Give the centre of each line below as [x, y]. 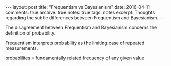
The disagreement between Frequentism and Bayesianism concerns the [81, 27]
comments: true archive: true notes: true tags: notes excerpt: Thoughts [80, 12]
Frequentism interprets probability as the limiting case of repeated [75, 43]
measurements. [22, 48]
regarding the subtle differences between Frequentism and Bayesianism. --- [85, 18]
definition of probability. [30, 33]
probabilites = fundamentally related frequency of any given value [75, 58]
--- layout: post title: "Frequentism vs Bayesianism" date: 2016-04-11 [78, 7]
